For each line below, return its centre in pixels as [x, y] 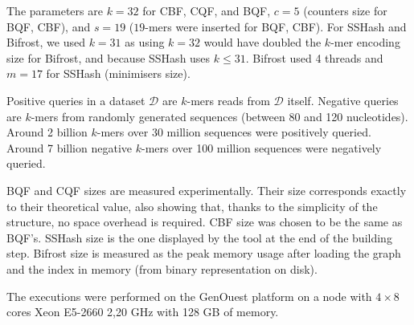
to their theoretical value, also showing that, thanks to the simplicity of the [192, 206]
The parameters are [55, 10]
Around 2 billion [47, 132]
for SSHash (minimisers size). [118, 73]
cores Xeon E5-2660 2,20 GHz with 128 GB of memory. [143, 312]
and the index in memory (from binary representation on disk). [162, 268]
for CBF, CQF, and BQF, [207, 10]
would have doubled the [262, 42]
